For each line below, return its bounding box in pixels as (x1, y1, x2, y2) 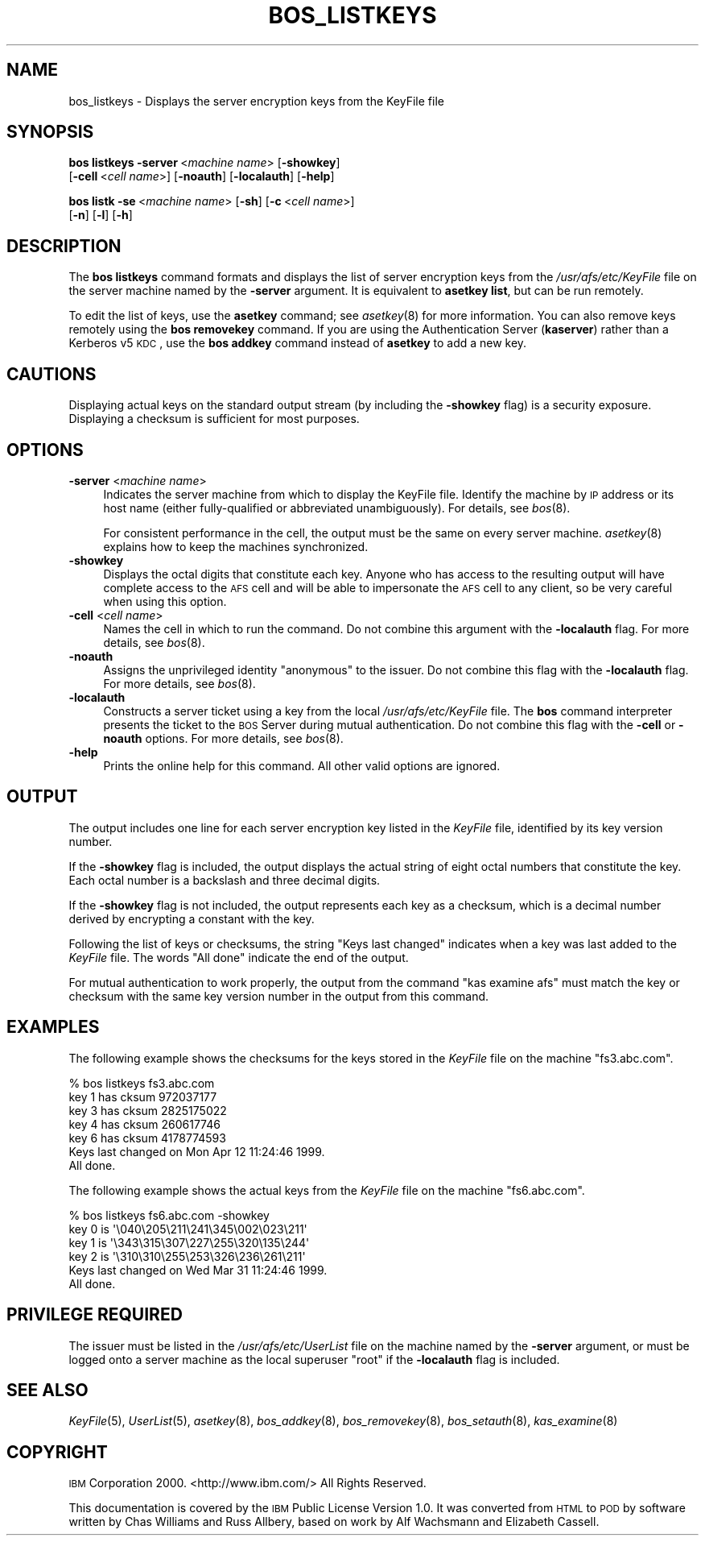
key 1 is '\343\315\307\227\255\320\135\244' (68, 1235, 310, 1250)
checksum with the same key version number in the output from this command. (68, 989, 489, 1003)
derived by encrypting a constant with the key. (68, 911, 315, 926)
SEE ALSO (6, 1379, 89, 1400)
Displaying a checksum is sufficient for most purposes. (68, 412, 360, 426)
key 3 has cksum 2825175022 (68, 1103, 227, 1117)
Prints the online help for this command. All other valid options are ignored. (103, 758, 501, 773)
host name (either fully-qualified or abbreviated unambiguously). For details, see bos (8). (103, 500, 571, 515)
